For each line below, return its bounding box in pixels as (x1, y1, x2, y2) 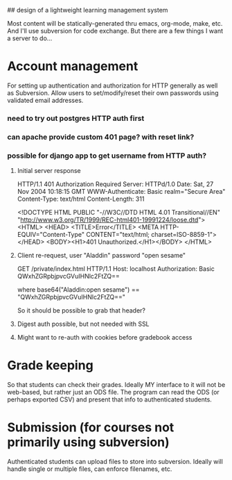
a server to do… (7, 34, 53, 42)
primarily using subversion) (7, 434, 170, 450)
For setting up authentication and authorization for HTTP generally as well (7, 81, 218, 90)
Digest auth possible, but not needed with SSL (17, 320, 150, 329)
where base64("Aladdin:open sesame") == (17, 285, 140, 294)
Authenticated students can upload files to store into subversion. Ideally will (7, 457, 223, 465)
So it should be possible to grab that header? (17, 306, 145, 315)
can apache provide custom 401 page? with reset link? (7, 132, 195, 142)
